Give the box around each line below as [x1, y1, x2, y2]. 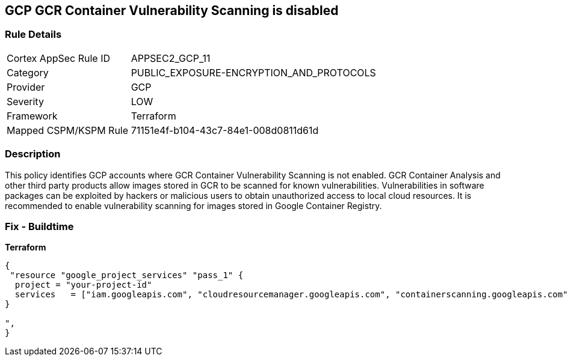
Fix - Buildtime [5, 220, 74, 232]
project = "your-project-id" [14, 280, 152, 290]
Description [5, 148, 61, 160]
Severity [7, 95, 44, 108]
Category [7, 66, 49, 79]
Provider [7, 80, 45, 93]
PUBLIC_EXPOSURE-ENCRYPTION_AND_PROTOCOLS [131, 66, 376, 79]
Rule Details [5, 28, 62, 41]
